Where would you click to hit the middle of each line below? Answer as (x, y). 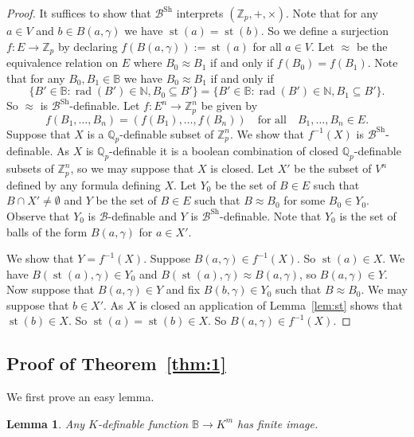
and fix (183, 289)
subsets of (30, 168)
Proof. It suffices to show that (79, 13)
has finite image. (278, 423)
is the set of (368, 215)
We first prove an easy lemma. (80, 397)
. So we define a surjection (325, 30)
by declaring (88, 46)
